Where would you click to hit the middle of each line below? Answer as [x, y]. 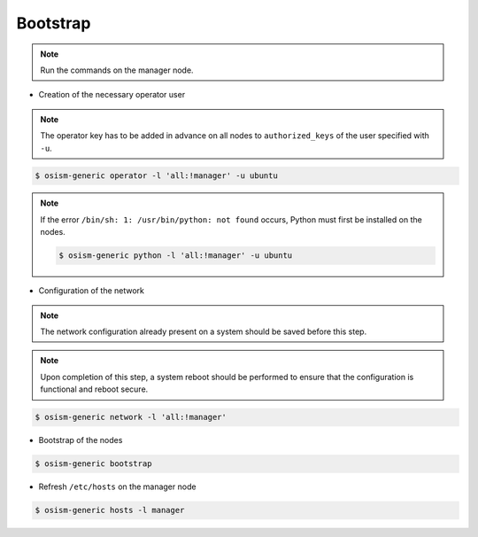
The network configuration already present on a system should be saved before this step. [204, 331]
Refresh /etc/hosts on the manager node [117, 486]
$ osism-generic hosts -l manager [110, 510]
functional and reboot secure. [94, 389]
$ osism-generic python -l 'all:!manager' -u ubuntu [176, 256]
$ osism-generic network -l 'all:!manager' [131, 417]
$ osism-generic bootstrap [93, 464]
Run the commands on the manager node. [117, 70]
